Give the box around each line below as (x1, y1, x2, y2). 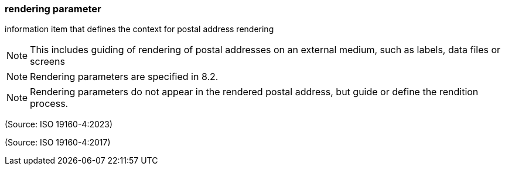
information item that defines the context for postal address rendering (5, 24, 274, 34)
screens (30, 55, 65, 68)
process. (30, 98, 69, 110)
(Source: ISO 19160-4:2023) (5, 119, 113, 130)
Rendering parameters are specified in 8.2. (30, 71, 219, 83)
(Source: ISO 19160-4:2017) (5, 137, 111, 148)
